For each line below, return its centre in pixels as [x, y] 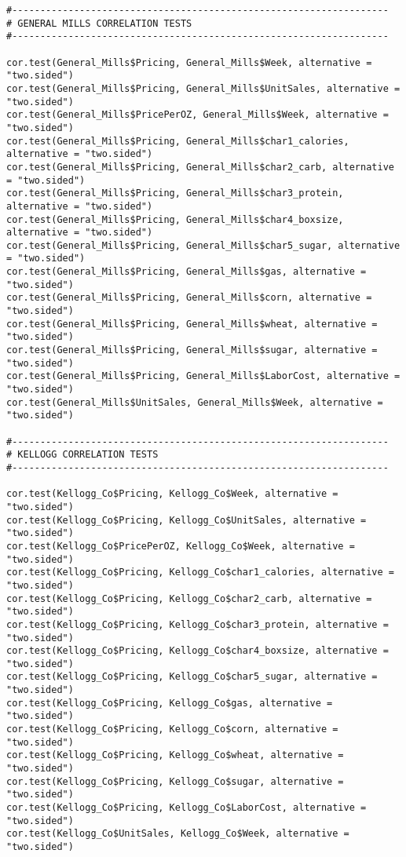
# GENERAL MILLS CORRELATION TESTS [99, 23]
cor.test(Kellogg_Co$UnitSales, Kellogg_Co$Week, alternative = [178, 834]
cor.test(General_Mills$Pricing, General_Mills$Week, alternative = [189, 62]
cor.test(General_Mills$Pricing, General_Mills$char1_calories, [178, 141]
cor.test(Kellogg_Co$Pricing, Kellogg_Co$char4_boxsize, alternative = [198, 651]
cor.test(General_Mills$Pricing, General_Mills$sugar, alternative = [192, 350]
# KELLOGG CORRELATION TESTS [82, 455]
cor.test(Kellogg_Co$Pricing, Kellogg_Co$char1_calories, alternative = [200, 573]
